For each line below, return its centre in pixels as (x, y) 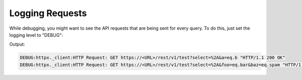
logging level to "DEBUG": (36, 35)
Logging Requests (48, 13)
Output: (17, 44)
